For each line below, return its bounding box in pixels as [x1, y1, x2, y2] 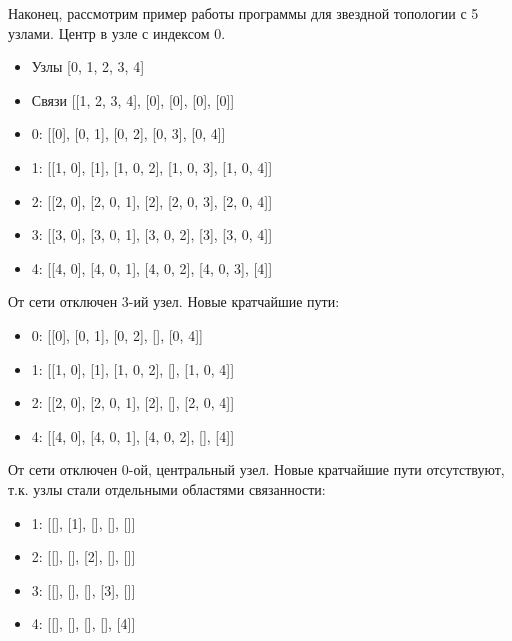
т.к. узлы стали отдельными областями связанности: [8, 478, 326, 499]
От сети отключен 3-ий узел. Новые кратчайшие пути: [8, 291, 340, 312]
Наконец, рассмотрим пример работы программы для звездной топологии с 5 [8, 3, 479, 23]
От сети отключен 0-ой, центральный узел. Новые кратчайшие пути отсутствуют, [8, 459, 505, 480]
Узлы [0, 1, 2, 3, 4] [31, 56, 145, 77]
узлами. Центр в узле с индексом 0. [8, 22, 226, 43]
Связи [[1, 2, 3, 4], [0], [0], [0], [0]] [31, 89, 235, 110]
